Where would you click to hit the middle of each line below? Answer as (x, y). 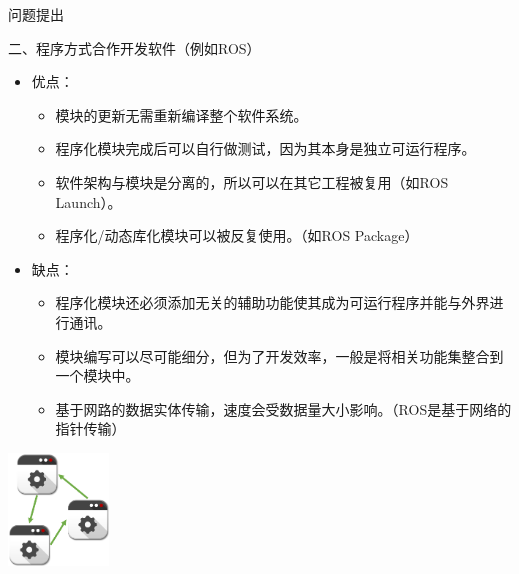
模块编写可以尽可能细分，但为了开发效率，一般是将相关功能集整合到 (279, 355)
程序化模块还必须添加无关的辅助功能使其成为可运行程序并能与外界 (272, 302)
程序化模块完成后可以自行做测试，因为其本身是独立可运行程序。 (265, 148)
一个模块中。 (97, 375)
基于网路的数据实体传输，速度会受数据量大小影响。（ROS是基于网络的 (283, 408)
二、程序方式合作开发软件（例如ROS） (134, 47)
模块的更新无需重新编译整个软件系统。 (181, 114)
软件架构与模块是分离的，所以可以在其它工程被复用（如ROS (252, 181)
